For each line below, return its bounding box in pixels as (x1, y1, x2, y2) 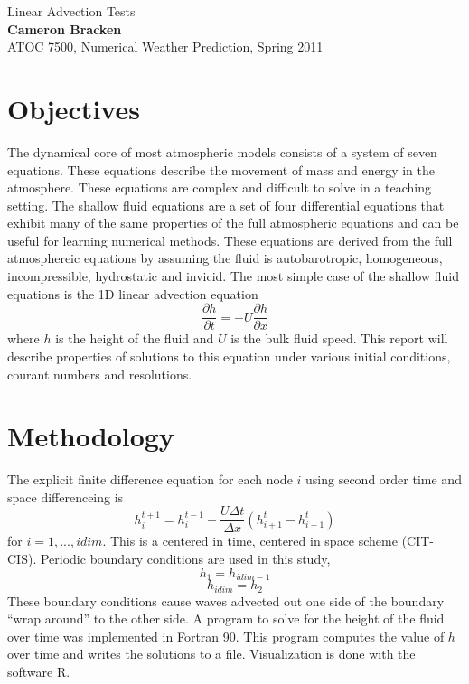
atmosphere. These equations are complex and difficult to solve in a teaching (7, 178, 431, 197)
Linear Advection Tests (7, 2, 136, 20)
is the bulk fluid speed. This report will (230, 329, 448, 348)
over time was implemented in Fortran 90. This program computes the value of (7, 626, 445, 645)
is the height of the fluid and (55, 329, 214, 348)
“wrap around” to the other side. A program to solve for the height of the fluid (7, 609, 445, 628)
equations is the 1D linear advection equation (7, 284, 258, 303)
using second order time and (305, 470, 462, 489)
